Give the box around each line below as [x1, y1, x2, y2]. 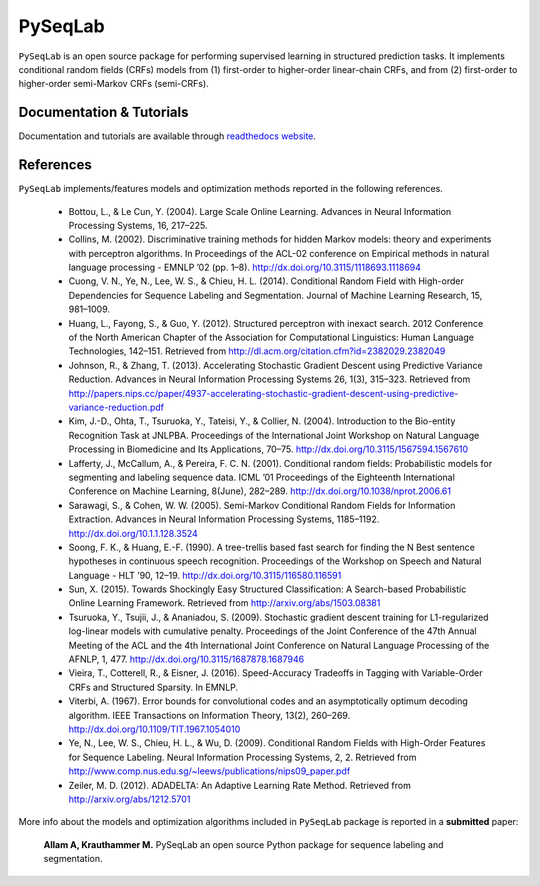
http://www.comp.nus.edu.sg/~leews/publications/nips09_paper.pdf [68, 765, 351, 777]
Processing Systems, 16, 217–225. [68, 219, 209, 231]
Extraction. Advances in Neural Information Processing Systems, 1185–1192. [68, 513, 380, 525]
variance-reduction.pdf [68, 401, 165, 413]
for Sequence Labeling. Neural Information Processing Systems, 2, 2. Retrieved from [68, 751, 417, 763]
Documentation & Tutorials [18, 104, 189, 121]
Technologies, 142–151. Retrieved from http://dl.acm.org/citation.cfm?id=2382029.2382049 [68, 345, 446, 357]
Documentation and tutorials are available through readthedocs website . [18, 130, 317, 142]
